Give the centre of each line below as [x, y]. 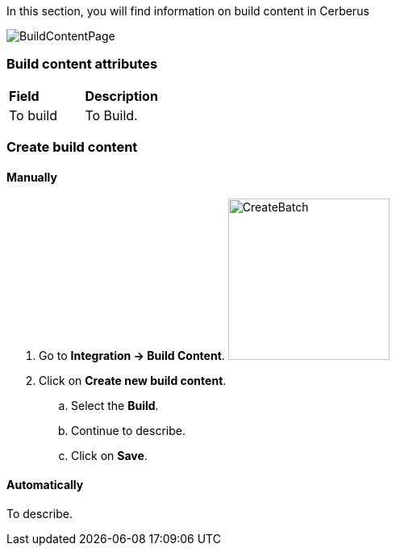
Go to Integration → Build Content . [132, 356]
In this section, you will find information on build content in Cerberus [188, 11]
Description [121, 96]
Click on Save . [109, 456]
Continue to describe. [128, 431]
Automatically [45, 484]
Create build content [72, 147]
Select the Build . [115, 406]
